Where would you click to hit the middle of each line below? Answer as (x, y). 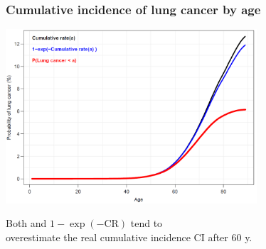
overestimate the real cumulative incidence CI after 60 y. (129, 237)
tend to (147, 223)
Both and (26, 223)
